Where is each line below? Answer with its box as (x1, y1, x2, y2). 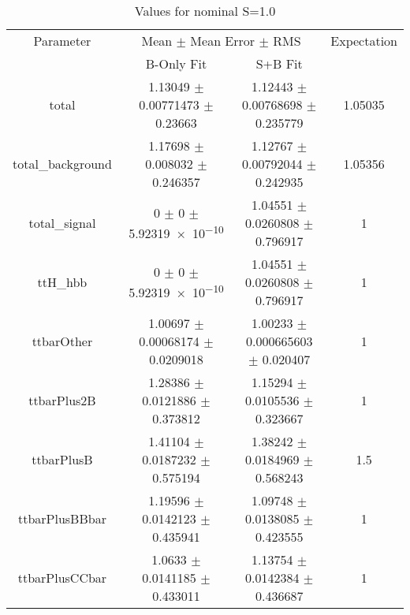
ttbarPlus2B (28, 391, 96, 409)
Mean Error (190, 32, 255, 50)
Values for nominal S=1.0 (134, 2, 276, 20)
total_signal (28, 214, 96, 232)
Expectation (330, 32, 397, 50)
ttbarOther (32, 332, 93, 350)
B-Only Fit (145, 54, 207, 73)
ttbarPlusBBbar (17, 509, 106, 527)
